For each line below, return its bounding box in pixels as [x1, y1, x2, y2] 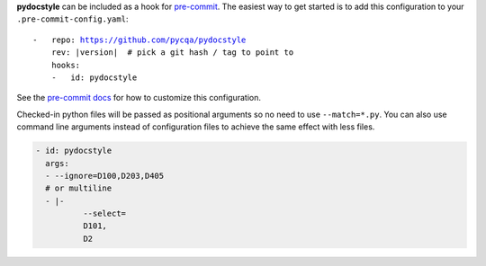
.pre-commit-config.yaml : [16, 13, 129, 24]
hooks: [50, 59, 81, 70]
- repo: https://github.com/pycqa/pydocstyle [32, 34, 247, 45]
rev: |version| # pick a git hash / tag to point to [50, 48, 294, 58]
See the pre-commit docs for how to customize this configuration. [16, 93, 261, 103]
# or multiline [45, 183, 112, 193]
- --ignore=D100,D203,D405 [45, 171, 165, 181]
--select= [82, 208, 126, 219]
